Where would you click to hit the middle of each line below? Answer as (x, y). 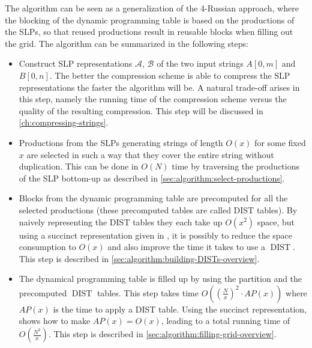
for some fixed (280, 142)
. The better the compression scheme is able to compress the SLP (170, 75)
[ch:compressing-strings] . (64, 122)
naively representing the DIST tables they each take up (121, 221)
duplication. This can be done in (79, 166)
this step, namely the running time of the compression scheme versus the (153, 99)
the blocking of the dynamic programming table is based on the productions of (150, 20)
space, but (276, 221)
